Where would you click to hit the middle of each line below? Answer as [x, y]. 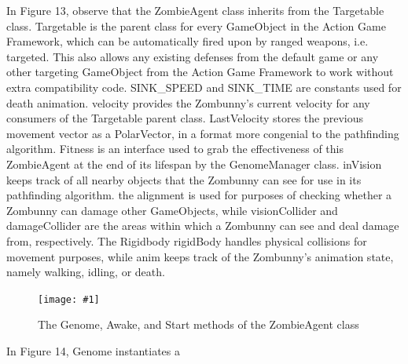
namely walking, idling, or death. [86, 272]
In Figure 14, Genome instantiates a [93, 350]
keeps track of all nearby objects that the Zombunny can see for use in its [184, 179]
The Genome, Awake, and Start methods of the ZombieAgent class [198, 324]
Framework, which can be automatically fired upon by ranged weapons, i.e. [187, 41]
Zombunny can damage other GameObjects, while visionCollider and [172, 210]
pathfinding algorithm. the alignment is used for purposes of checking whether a [199, 195]
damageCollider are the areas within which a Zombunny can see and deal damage [203, 226]
